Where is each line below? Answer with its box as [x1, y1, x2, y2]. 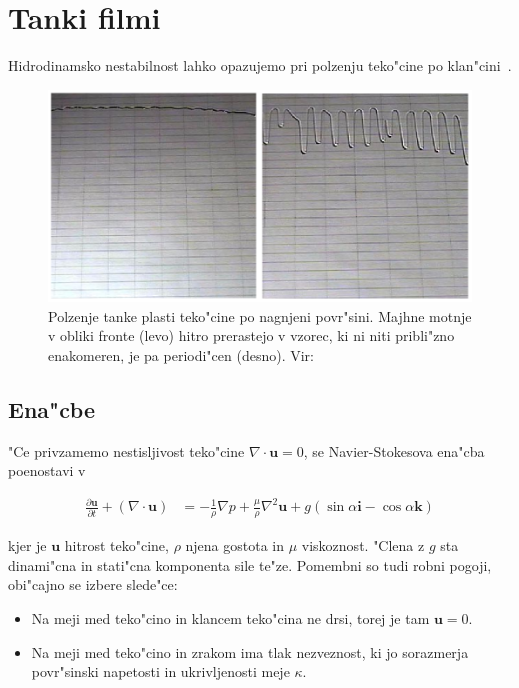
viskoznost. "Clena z [301, 535, 425, 556]
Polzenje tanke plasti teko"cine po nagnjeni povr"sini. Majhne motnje [48, 305, 472, 326]
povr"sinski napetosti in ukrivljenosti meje [31, 661, 290, 682]
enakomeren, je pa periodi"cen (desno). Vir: [48, 344, 314, 365]
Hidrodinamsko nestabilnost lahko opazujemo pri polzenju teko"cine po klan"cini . [8, 55, 512, 76]
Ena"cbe [8, 393, 96, 424]
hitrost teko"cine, [64, 535, 169, 556]
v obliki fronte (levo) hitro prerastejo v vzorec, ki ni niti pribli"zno [48, 325, 455, 346]
